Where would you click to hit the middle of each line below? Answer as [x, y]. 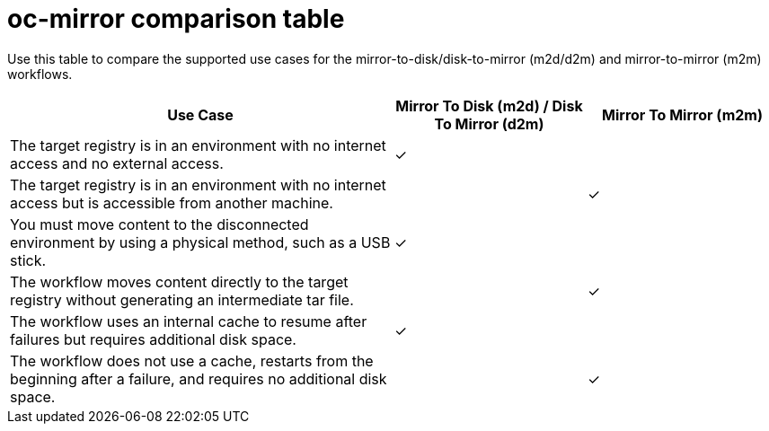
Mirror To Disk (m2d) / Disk [489, 106]
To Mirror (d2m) [489, 123]
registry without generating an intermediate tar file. [182, 299]
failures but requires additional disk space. [153, 339]
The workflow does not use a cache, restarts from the [192, 361]
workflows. [40, 74]
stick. [28, 260]
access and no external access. [117, 163]
